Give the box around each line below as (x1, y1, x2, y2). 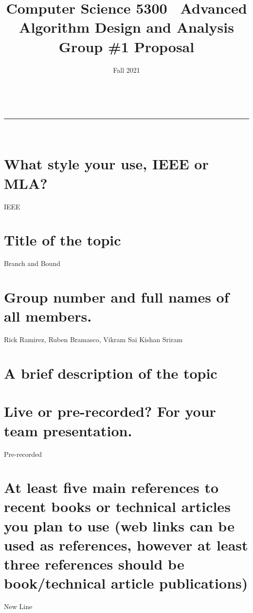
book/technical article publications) (4, 573, 248, 593)
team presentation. (4, 420, 132, 440)
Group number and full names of (4, 287, 229, 307)
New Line (4, 601, 33, 612)
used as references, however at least (4, 534, 248, 554)
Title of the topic (4, 230, 121, 250)
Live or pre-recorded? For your (4, 401, 216, 421)
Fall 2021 (113, 64, 140, 75)
